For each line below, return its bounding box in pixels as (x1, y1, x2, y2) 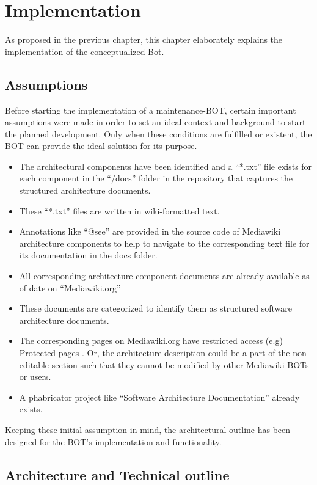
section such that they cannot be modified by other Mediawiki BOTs (51, 358, 309, 371)
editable (19, 358, 49, 371)
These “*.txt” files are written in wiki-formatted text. (19, 204, 220, 217)
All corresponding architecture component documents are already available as (19, 269, 310, 282)
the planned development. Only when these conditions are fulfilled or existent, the (5, 127, 312, 140)
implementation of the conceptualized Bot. (5, 45, 164, 57)
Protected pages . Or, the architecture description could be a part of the (19, 346, 290, 359)
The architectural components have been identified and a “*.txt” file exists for (19, 159, 312, 172)
